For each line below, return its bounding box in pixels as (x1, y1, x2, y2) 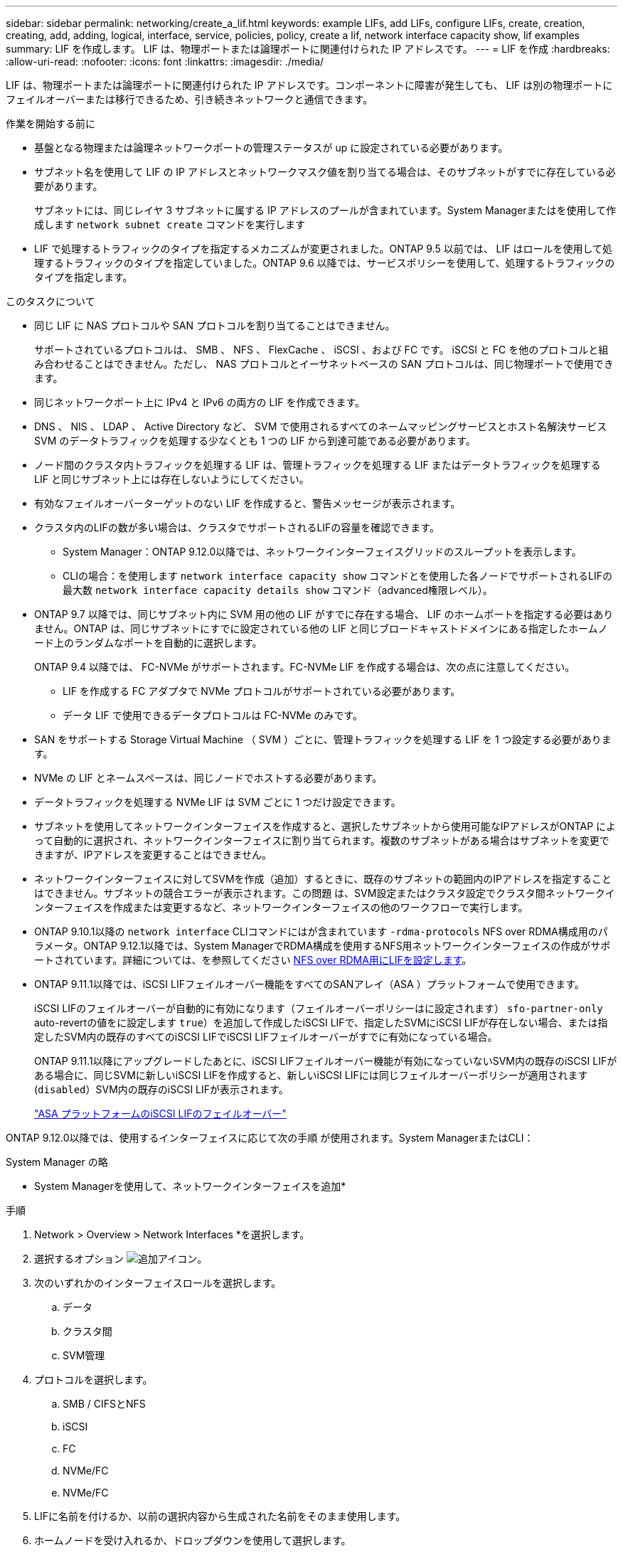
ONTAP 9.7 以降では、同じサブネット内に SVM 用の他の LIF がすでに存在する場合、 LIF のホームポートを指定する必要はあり (34, 608, 614, 620)
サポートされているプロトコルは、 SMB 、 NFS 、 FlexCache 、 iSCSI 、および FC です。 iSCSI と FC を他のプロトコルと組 (34, 344, 609, 356)
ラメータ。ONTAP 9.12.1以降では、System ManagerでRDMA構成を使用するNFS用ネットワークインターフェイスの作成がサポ (34, 940, 611, 952)
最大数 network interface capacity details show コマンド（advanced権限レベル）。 (63, 584, 493, 596)
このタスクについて (6, 295, 95, 307)
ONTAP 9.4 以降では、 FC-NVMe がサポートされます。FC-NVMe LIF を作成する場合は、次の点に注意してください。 (34, 661, 575, 673)
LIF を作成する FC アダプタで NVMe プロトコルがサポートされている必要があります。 (63, 685, 461, 697)
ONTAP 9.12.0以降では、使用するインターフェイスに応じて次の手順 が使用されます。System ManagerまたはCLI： (6, 1132, 534, 1144)
